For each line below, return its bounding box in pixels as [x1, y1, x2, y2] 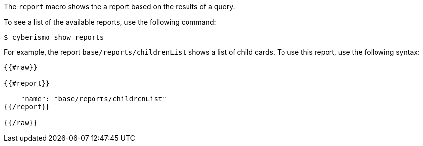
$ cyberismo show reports [4, 33, 104, 41]
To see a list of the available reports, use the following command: [4, 18, 216, 26]
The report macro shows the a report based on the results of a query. [4, 2, 235, 11]
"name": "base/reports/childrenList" [20, 95, 167, 103]
